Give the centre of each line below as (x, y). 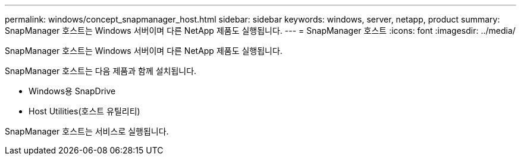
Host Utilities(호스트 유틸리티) (84, 111)
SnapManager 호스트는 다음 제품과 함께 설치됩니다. (101, 71)
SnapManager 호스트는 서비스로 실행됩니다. (87, 131)
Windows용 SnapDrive (72, 91)
